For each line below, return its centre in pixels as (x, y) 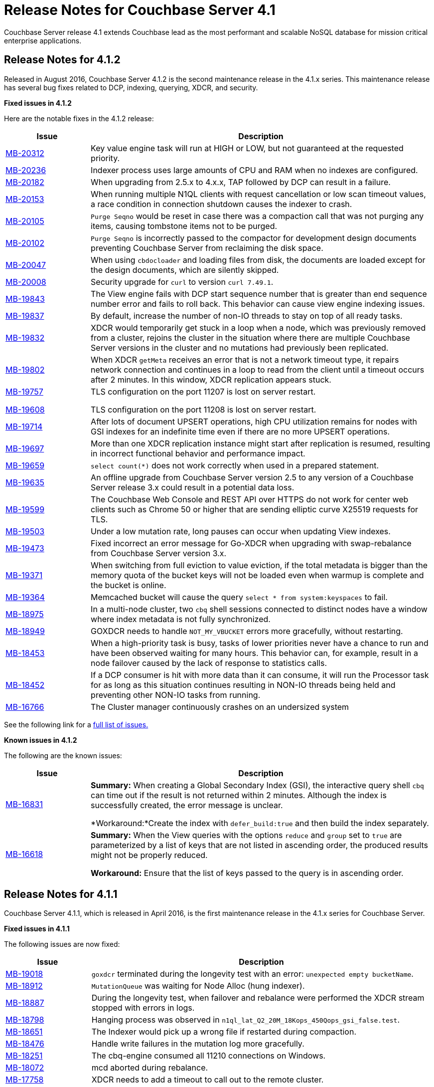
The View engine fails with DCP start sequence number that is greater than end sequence (259, 294)
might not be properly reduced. (149, 855)
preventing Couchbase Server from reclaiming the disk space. (207, 248)
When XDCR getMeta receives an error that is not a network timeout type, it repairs (245, 359)
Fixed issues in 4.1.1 (37, 929)
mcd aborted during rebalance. (150, 1068)
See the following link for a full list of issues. (76, 724)
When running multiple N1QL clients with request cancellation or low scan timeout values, (258, 194)
